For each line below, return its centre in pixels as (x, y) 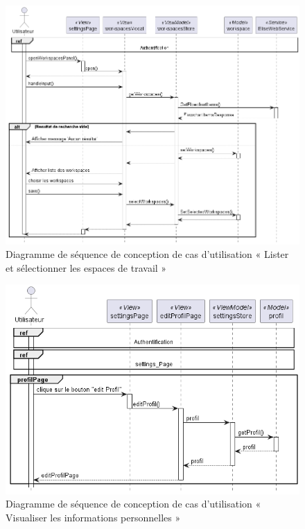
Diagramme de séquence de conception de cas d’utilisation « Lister (147, 254)
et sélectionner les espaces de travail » (86, 267)
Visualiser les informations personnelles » (93, 517)
